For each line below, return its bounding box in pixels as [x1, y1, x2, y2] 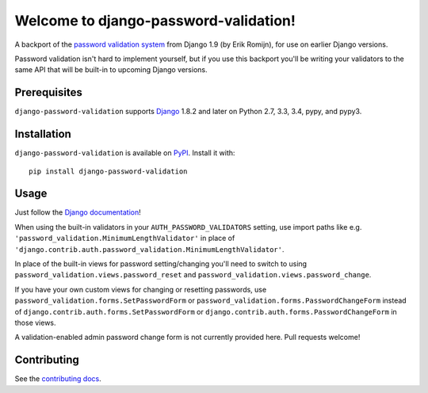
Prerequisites [14, 86, 82, 99]
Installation [14, 128, 71, 141]
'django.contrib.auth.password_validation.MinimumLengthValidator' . [14, 244, 285, 254]
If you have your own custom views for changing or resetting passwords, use [14, 284, 267, 294]
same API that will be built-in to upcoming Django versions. [14, 65, 208, 74]
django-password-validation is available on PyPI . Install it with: [14, 148, 235, 158]
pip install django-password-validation [29, 166, 188, 176]
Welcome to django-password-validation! [14, 12, 296, 29]
